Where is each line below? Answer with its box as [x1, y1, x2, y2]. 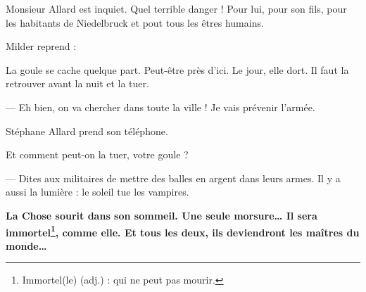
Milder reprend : [6, 39, 77, 53]
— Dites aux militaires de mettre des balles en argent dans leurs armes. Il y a [6, 170, 341, 185]
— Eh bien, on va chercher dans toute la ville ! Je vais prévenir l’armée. [6, 99, 315, 114]
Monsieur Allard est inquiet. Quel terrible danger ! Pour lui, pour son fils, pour [6, 1, 347, 15]
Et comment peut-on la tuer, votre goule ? [6, 147, 189, 162]
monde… [6, 238, 47, 253]
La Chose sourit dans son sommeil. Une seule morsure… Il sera [6, 208, 317, 222]
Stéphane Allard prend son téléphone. [6, 123, 168, 138]
